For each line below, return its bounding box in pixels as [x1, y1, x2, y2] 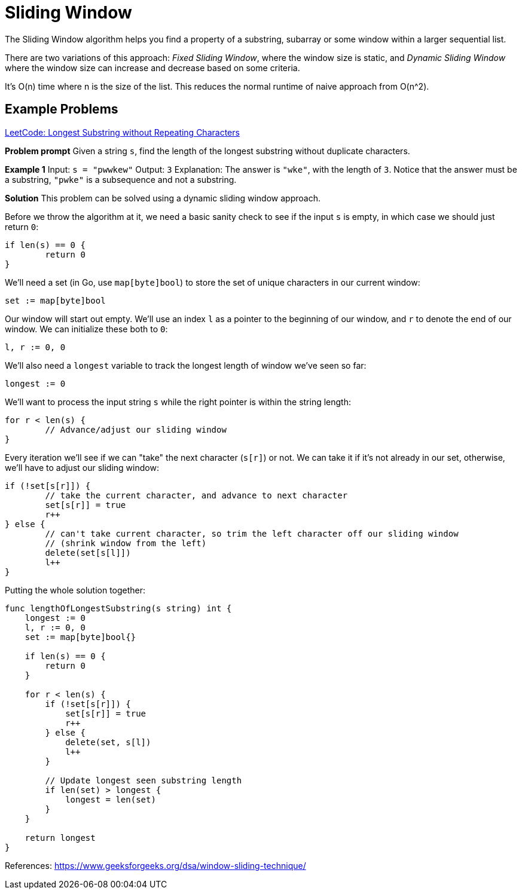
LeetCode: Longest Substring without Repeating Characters [5, 127, 240, 137]
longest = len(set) [65, 794, 156, 804]
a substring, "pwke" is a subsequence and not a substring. [5, 174, 237, 185]
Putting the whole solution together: [5, 584, 146, 595]
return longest [25, 832, 96, 843]
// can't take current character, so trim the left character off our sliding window [45, 528, 459, 538]
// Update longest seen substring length [45, 775, 242, 785]
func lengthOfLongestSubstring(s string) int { [5, 603, 232, 613]
